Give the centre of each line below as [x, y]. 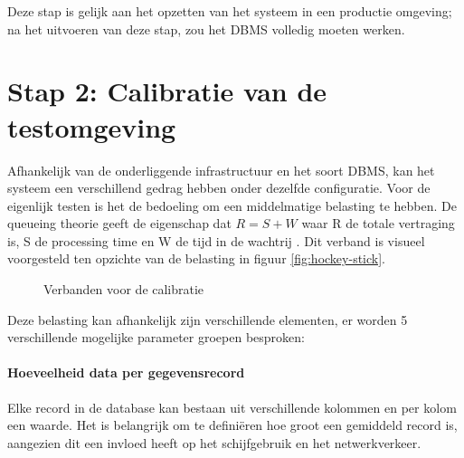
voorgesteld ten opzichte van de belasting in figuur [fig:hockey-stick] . [197, 258]
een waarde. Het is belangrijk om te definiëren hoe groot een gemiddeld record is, [232, 425]
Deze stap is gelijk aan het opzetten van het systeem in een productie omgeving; [230, 11]
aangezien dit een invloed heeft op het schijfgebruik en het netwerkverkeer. [214, 442]
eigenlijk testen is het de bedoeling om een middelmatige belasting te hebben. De [232, 205]
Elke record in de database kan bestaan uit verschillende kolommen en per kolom [232, 407]
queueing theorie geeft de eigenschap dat [119, 223]
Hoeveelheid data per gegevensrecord [126, 372]
